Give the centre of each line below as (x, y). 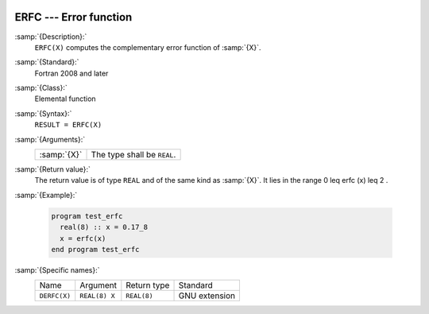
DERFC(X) (55, 295)
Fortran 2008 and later (71, 73)
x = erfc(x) (83, 238)
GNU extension (207, 296)
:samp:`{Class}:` (41, 88)
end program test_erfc (95, 249)
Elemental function (65, 99)
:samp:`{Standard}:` (47, 62)
